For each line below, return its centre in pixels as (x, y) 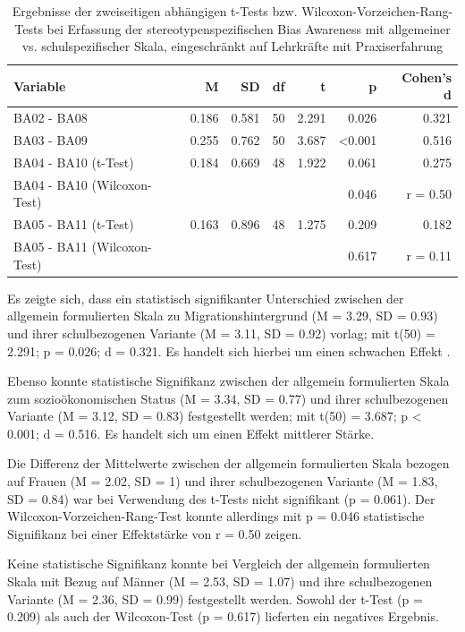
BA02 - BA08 (51, 118)
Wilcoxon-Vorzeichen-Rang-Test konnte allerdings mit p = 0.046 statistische (216, 516)
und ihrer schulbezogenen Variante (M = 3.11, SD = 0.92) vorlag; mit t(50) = (221, 333)
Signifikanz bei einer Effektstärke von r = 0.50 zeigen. (155, 533)
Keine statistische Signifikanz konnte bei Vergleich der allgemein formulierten (219, 564)
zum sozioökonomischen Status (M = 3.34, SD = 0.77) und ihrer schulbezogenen (228, 398)
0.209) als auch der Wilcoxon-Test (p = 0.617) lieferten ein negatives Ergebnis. (223, 616)
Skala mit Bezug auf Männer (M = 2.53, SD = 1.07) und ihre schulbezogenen (220, 581)
